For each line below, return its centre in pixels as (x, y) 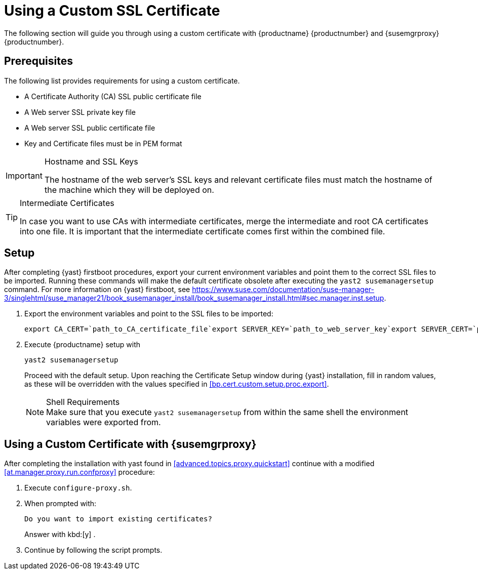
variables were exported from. (104, 422)
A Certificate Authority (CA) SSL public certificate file (113, 96)
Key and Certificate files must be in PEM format (103, 143)
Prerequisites (38, 61)
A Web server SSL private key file (80, 112)
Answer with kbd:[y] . (60, 535)
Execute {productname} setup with (83, 345)
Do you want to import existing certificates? (118, 519)
